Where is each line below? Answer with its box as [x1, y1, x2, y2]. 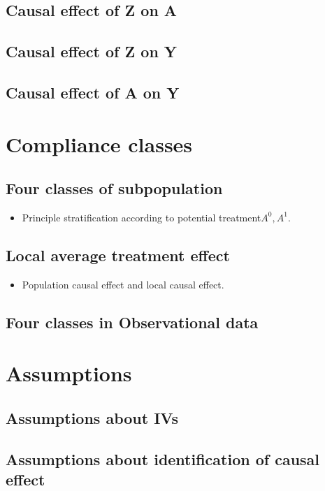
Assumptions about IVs [6, 406, 179, 428]
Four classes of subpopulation [6, 177, 223, 199]
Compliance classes [6, 129, 193, 158]
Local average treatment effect [6, 244, 230, 265]
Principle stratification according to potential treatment [22, 210, 261, 224]
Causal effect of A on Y [6, 81, 180, 103]
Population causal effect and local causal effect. [22, 277, 224, 291]
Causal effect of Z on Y [6, 41, 178, 62]
